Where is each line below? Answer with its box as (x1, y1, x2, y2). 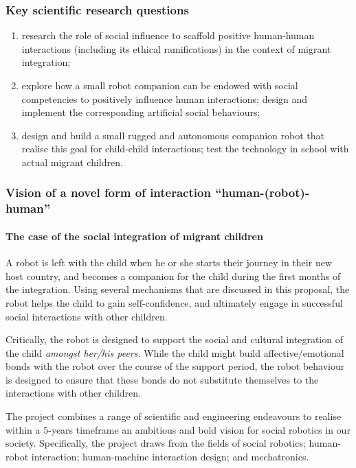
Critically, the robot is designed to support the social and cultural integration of (5, 332, 343, 347)
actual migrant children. (21, 154, 123, 169)
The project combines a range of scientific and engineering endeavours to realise (5, 409, 342, 423)
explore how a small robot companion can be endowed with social (21, 78, 298, 92)
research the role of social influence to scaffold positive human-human (21, 28, 315, 43)
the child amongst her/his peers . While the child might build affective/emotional (5, 345, 344, 360)
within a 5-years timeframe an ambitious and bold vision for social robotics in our (5, 422, 351, 436)
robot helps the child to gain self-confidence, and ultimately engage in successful (5, 295, 343, 309)
